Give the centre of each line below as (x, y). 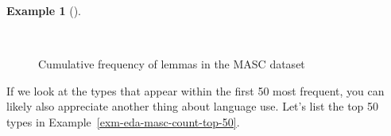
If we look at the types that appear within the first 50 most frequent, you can (195, 90)
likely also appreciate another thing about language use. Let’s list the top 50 (193, 106)
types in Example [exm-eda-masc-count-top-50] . (123, 121)
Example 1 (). (44, 10)
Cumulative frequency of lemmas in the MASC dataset (172, 64)
